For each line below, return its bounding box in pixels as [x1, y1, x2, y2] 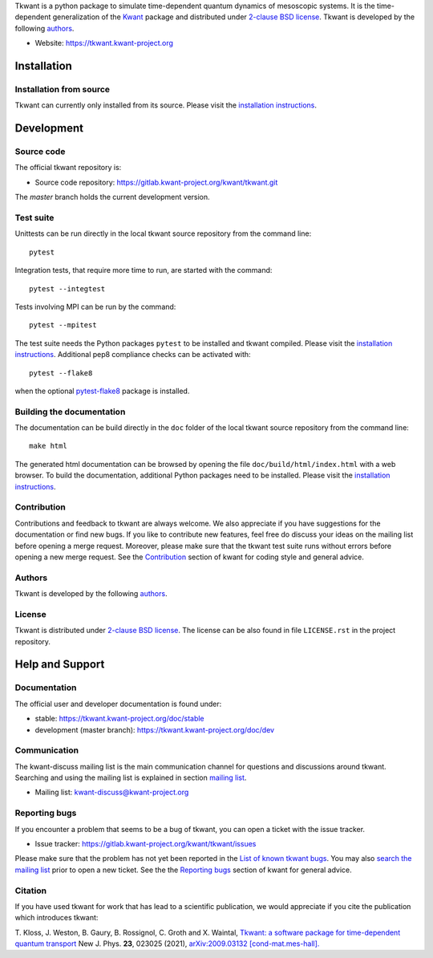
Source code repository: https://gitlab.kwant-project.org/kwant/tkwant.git [34, 177, 278, 187]
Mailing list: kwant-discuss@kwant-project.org [34, 787, 189, 798]
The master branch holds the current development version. [14, 193, 210, 202]
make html [29, 441, 67, 451]
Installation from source [14, 83, 111, 95]
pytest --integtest [29, 284, 106, 293]
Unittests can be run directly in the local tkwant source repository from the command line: [14, 229, 312, 238]
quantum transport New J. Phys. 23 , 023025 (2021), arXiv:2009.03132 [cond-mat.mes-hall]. [14, 939, 320, 948]
